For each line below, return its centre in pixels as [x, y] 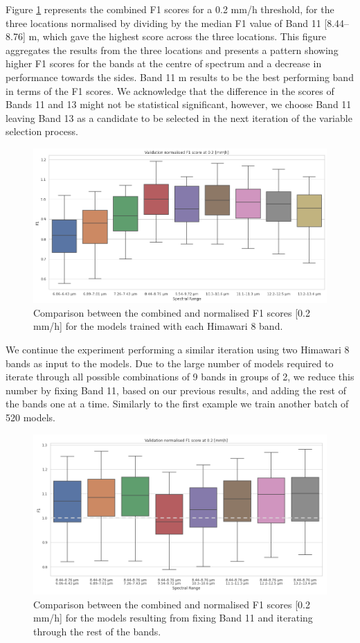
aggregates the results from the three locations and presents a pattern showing [172, 50]
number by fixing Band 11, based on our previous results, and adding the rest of [176, 390]
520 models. [31, 417]
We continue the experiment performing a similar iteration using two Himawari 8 [178, 350]
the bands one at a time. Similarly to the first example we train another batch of [177, 404]
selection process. [42, 131]
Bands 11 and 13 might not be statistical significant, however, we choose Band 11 [179, 104]
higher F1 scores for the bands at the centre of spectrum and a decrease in [164, 63]
